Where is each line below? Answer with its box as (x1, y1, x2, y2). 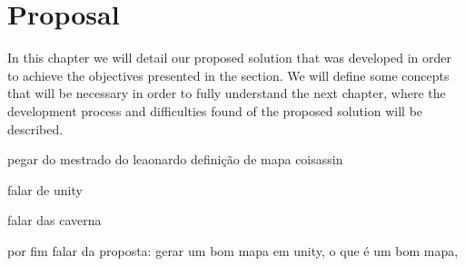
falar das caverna (7, 211, 102, 230)
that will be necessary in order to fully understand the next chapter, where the (7, 84, 446, 103)
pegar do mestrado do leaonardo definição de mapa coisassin (7, 150, 343, 169)
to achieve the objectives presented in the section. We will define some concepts (7, 65, 450, 84)
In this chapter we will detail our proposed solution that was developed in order (7, 48, 451, 67)
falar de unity (7, 180, 83, 199)
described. (7, 119, 64, 138)
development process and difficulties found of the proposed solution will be (7, 101, 423, 120)
